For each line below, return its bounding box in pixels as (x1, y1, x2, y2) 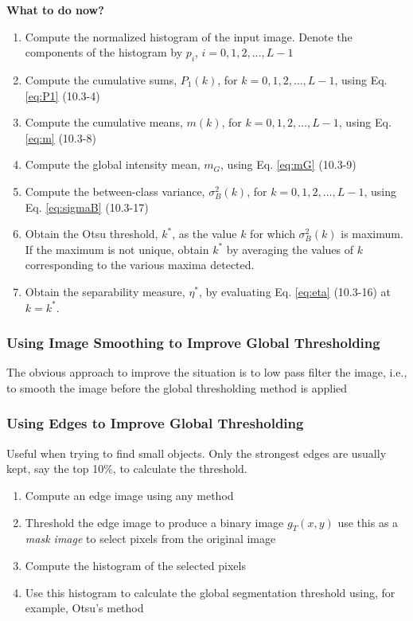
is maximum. (341, 225, 403, 242)
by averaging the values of (226, 240, 353, 257)
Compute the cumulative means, (25, 114, 183, 131)
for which (250, 225, 295, 242)
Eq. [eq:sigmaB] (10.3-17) (25, 198, 149, 215)
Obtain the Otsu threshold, (25, 225, 158, 242)
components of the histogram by (25, 44, 183, 61)
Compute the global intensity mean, (25, 156, 201, 173)
